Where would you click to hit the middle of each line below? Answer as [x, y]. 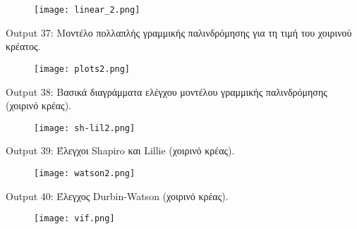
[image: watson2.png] [85, 173]
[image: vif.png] [74, 219]
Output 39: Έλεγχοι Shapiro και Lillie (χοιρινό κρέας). [120, 150]
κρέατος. [23, 46]
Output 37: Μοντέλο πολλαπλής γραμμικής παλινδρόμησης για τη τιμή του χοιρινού [179, 32]
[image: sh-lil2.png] [85, 128]
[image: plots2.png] [82, 69]
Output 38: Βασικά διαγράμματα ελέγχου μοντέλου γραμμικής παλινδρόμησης [167, 91]
